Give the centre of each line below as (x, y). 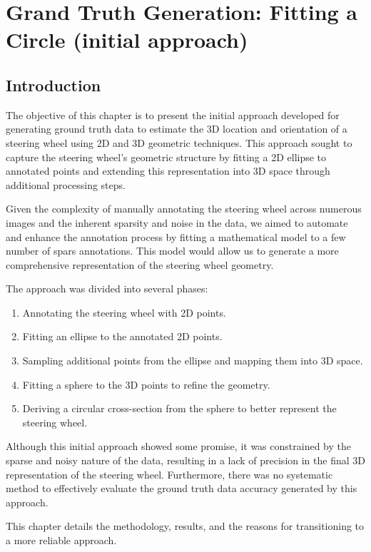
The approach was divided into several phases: (107, 288)
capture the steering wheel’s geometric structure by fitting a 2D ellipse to (166, 157)
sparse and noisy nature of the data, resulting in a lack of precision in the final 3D (185, 460)
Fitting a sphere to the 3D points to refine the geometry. (146, 384)
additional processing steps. (66, 184)
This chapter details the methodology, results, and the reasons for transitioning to (185, 526)
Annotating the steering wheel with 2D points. (124, 312)
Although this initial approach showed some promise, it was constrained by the (178, 446)
